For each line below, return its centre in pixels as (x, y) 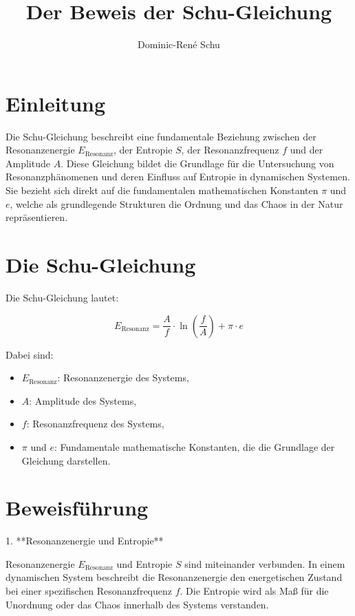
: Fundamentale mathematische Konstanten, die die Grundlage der (195, 446)
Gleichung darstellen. (66, 460)
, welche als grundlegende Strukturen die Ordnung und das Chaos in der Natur (176, 203)
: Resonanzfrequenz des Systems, (95, 424)
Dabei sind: (30, 354)
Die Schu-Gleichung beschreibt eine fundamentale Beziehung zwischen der (161, 136)
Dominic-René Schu (179, 44)
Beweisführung (77, 508)
